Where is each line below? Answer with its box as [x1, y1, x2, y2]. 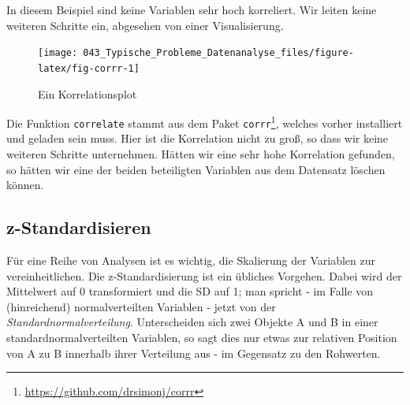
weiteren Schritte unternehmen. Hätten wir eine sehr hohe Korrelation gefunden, [6, 146, 395, 162]
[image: [38, 47, 78, 59]
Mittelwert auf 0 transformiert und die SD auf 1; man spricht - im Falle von [6, 283, 374, 299]
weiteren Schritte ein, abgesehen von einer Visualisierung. [6, 17, 284, 33]
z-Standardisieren [6, 215, 151, 240]
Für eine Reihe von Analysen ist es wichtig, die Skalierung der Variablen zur [6, 251, 375, 268]
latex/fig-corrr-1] [38, 62, 140, 74]
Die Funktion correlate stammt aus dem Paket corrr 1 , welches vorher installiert [6, 113, 403, 131]
